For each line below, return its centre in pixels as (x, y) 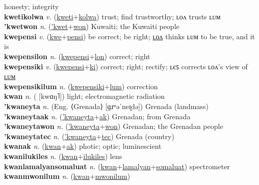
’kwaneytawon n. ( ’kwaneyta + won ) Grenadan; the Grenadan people (114, 126)
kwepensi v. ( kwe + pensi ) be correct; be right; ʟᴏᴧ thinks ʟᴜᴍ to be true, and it (130, 36)
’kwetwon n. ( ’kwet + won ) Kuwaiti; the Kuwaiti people (92, 26)
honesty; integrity (32, 6)
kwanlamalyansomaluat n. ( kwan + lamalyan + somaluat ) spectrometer (117, 166)
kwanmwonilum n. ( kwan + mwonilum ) (67, 176)
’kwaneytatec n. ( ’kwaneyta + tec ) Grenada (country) (89, 136)
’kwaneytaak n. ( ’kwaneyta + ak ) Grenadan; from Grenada (97, 116)
